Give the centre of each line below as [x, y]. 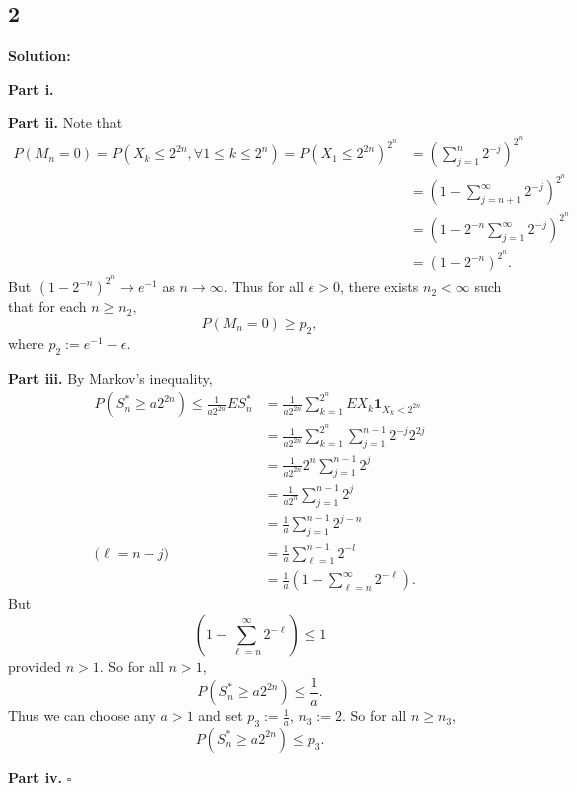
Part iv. [35, 776]
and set [220, 715]
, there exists [379, 286]
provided [34, 666]
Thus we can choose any [82, 715]
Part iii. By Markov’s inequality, [110, 377]
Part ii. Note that [65, 122]
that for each [47, 306]
